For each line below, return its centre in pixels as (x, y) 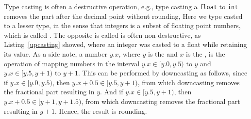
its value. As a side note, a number (56, 54)
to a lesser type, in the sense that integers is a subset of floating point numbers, (122, 25)
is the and (163, 54)
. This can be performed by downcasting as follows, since (163, 73)
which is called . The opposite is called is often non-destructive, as (102, 35)
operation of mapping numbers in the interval (72, 63)
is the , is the (206, 54)
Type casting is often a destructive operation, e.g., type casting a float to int (121, 6)
